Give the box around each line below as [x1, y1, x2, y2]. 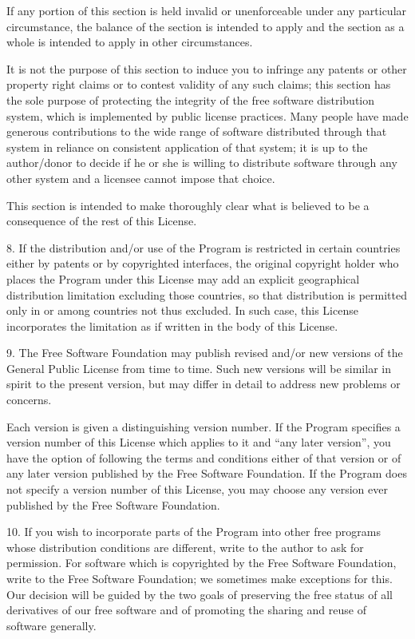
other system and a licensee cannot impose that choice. [6, 169, 275, 186]
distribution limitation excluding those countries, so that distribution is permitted [6, 286, 407, 303]
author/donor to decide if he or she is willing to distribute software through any [6, 154, 397, 171]
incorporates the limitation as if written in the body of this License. [6, 317, 338, 334]
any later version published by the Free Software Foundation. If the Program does [6, 465, 407, 482]
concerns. [6, 391, 52, 408]
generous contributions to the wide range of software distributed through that [6, 123, 387, 140]
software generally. [6, 617, 97, 633]
